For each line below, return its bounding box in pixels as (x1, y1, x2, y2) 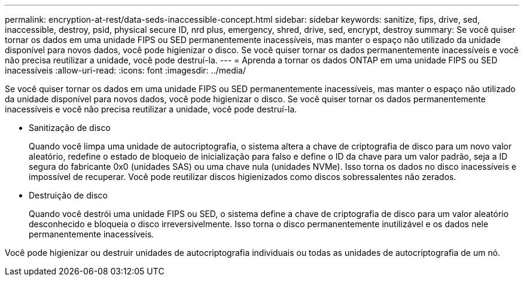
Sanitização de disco (29, 123, 111, 133)
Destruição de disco (29, 190, 108, 200)
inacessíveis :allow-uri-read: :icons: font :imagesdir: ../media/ (5, 65, 246, 75)
